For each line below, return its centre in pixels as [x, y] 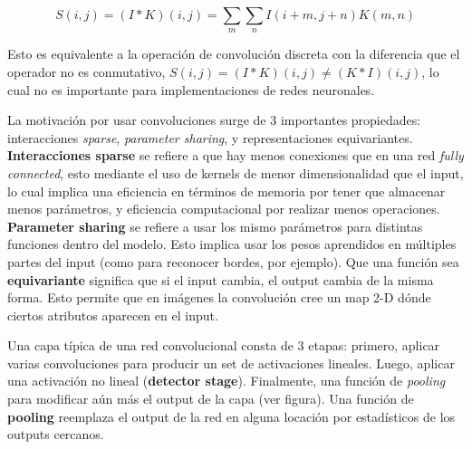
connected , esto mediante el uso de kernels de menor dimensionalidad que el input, [236, 172]
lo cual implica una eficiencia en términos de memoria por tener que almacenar [226, 191]
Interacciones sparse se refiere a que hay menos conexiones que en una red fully [236, 155]
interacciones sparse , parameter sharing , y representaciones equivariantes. [210, 137]
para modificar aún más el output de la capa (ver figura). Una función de [211, 399]
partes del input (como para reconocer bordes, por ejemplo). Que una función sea [233, 261]
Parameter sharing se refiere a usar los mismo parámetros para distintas [215, 226]
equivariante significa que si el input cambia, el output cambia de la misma [221, 279]
